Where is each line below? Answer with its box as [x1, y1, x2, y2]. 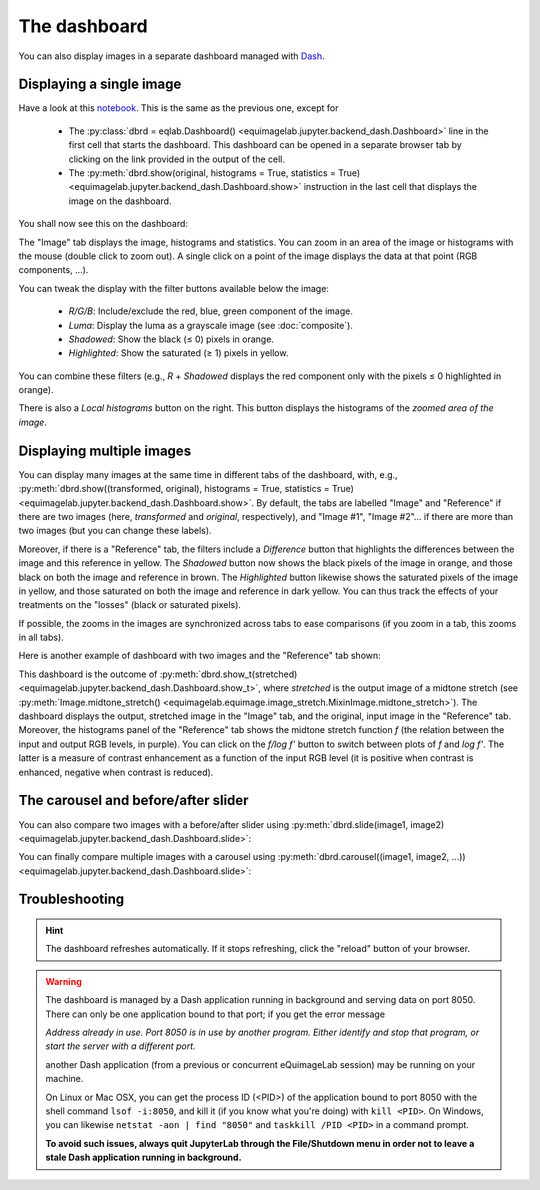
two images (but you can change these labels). [18, 525, 212, 537]
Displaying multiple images [18, 442, 192, 459]
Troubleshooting [18, 891, 125, 908]
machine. [45, 1073, 84, 1085]
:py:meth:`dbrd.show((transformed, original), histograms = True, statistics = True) [18, 483, 355, 495]
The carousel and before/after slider [18, 792, 249, 809]
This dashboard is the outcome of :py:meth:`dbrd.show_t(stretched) [18, 668, 298, 680]
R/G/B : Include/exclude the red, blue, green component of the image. [68, 305, 354, 317]
